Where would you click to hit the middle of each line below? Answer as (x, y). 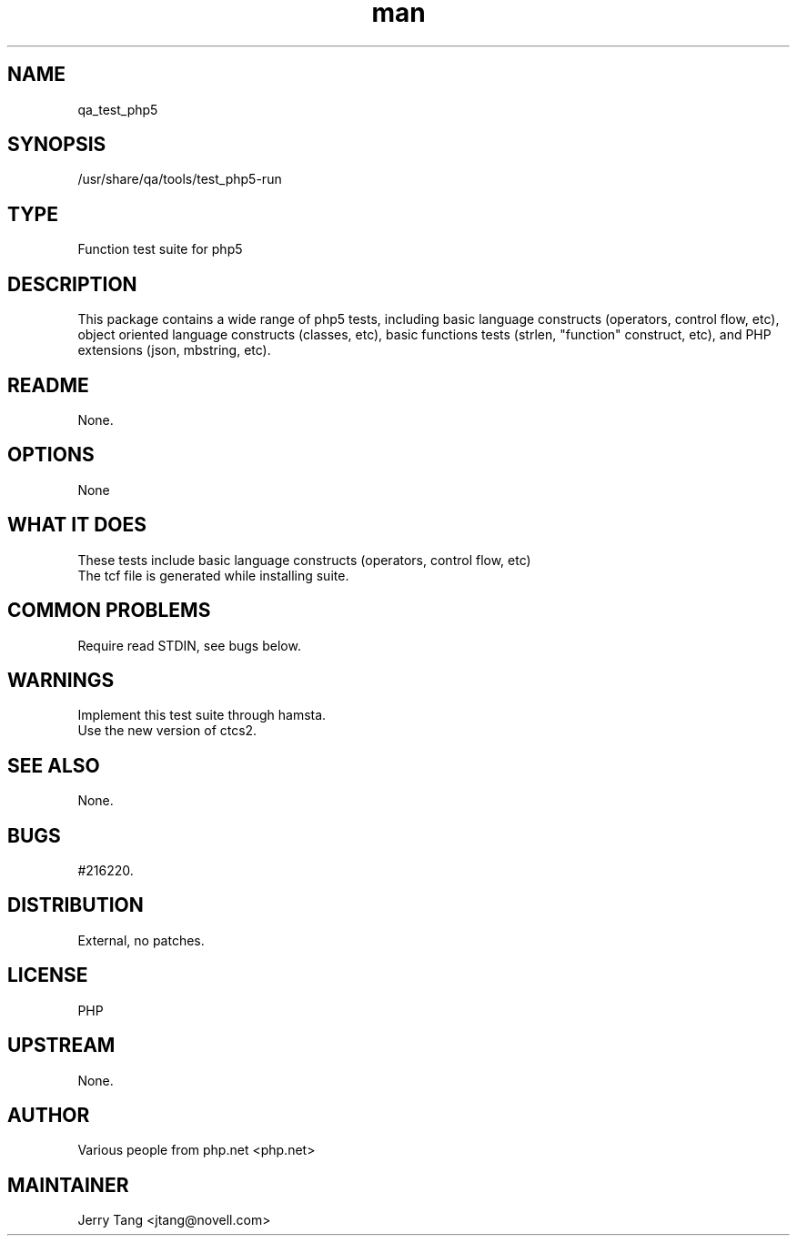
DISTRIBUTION (76, 905)
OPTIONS (51, 455)
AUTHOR (49, 1115)
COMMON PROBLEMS (109, 611)
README (48, 385)
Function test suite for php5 (160, 249)
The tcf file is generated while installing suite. (213, 575)
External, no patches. (141, 940)
